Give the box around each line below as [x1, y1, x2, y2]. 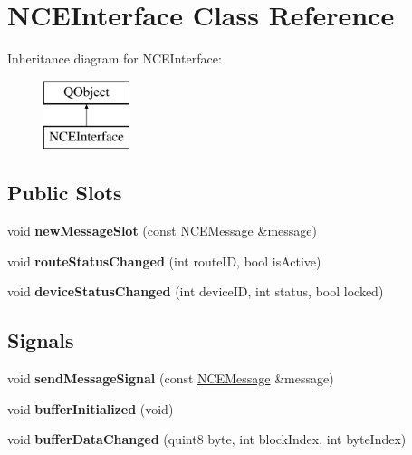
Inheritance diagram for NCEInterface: [7, 49, 222, 68]
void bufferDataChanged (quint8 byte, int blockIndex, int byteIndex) [7, 430, 407, 449]
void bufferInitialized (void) [7, 399, 174, 418]
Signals [7, 326, 74, 354]
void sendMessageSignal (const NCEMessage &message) [7, 369, 334, 388]
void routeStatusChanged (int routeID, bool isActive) [7, 251, 321, 270]
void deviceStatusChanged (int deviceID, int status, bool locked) [7, 282, 384, 301]
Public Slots [7, 179, 122, 207]
